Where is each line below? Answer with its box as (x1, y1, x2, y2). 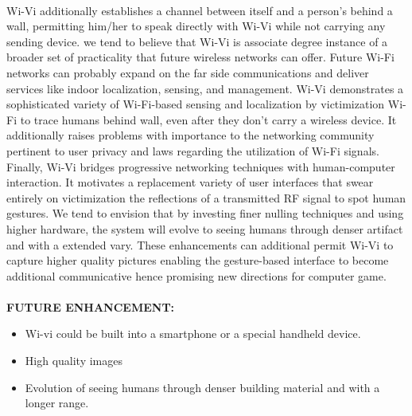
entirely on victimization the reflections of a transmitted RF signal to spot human (6, 189, 406, 206)
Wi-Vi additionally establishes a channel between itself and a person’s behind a (6, 2, 393, 18)
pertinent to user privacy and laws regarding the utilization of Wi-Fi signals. (6, 142, 379, 159)
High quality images (25, 352, 122, 369)
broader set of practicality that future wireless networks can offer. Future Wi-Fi (6, 49, 395, 65)
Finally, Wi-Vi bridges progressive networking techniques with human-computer (6, 158, 395, 175)
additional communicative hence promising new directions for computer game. (6, 267, 387, 284)
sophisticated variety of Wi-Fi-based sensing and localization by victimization (6, 96, 385, 112)
